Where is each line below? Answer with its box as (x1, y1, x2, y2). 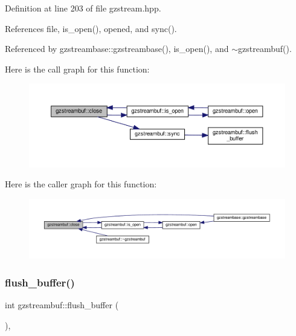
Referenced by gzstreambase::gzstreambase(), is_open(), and (5, 42, 229, 55)
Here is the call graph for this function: (5, 62, 150, 75)
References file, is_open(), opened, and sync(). (5, 22, 177, 34)
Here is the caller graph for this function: (5, 178, 157, 190)
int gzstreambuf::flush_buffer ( (5, 299, 119, 311)
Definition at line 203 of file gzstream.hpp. (5, 2, 161, 14)
